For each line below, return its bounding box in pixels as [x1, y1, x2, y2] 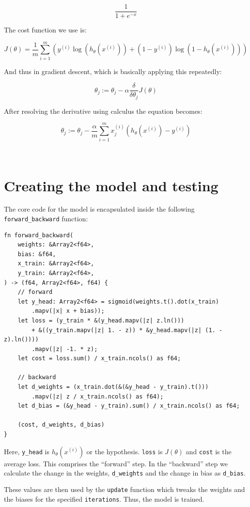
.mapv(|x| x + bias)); [31, 307, 105, 315]
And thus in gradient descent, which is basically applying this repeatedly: [4, 66, 222, 76]
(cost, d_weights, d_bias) [17, 421, 105, 429]
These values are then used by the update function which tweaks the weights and [4, 484, 245, 494]
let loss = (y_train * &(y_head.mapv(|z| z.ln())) [17, 317, 185, 324]
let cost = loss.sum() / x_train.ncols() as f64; [17, 355, 181, 362]
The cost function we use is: [4, 25, 87, 35]
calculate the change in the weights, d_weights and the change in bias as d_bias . [4, 468, 246, 478]
